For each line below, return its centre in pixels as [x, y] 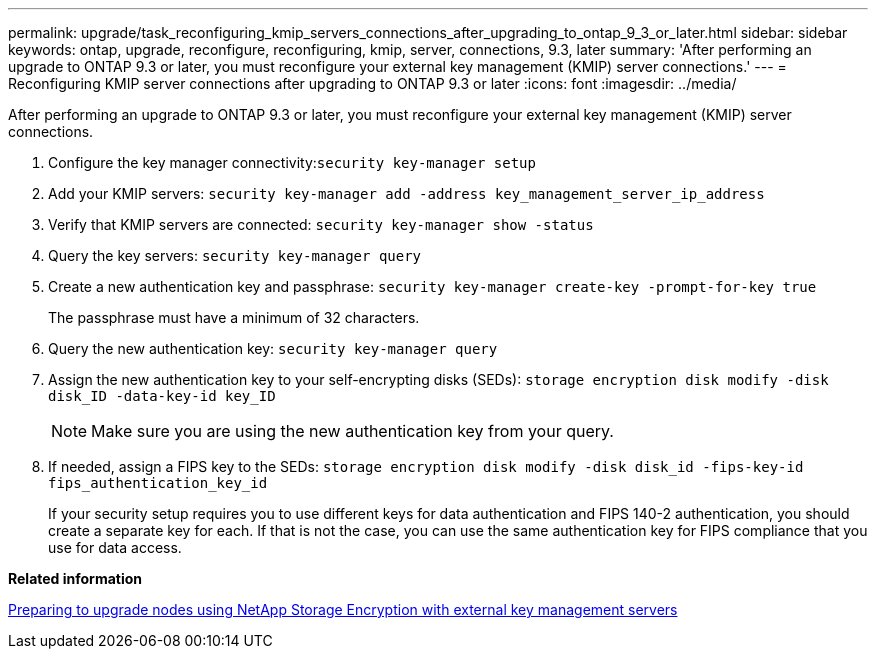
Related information [75, 578]
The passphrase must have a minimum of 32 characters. [234, 317]
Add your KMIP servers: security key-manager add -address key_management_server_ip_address [406, 193]
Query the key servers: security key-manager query [235, 255]
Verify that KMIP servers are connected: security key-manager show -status [321, 224]
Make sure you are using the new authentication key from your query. [352, 431]
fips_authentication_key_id [158, 483]
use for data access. [115, 547]
